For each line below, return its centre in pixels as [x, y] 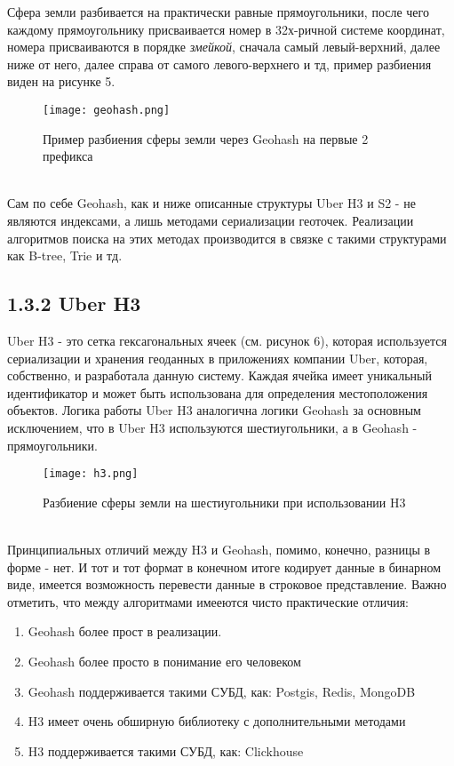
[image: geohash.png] [107, 110]
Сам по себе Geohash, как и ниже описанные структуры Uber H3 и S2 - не [211, 203]
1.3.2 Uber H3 [74, 303]
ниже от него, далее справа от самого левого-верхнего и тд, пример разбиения [219, 64]
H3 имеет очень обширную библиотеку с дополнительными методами [217, 721]
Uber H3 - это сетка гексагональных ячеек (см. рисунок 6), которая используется [227, 340]
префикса [68, 156]
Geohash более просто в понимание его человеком [164, 661]
